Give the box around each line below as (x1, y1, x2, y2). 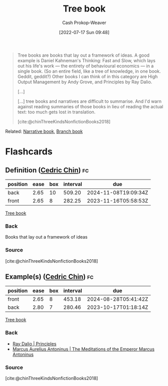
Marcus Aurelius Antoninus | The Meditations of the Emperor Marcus (12, 346, 154, 352)
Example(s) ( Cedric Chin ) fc (5, 272, 94, 281)
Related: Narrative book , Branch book (5, 128, 83, 134)
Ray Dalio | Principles (12, 340, 57, 346)
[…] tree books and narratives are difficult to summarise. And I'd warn (17, 98, 162, 104)
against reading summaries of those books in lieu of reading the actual (17, 103, 163, 109)
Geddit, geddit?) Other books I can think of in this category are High (17, 73, 158, 79)
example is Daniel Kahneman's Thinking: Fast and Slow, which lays (17, 57, 155, 63)
